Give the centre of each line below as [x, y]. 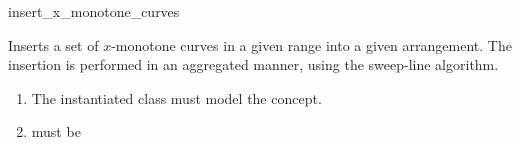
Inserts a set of [53, 44]
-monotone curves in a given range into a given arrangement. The [311, 44]
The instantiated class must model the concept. [176, 97]
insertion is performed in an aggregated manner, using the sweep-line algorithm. [253, 64]
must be [56, 131]
